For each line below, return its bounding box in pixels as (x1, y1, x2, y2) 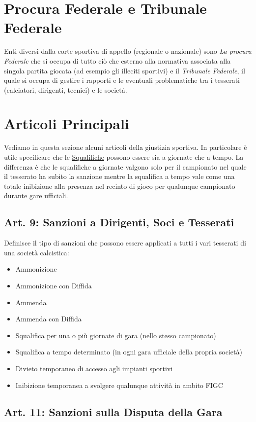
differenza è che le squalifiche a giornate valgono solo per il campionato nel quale (4, 161, 247, 172)
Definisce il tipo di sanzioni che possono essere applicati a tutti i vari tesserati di (4, 238, 246, 248)
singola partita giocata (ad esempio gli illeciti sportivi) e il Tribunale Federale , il (4, 65, 245, 75)
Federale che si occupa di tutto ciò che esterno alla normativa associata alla (4, 55, 231, 66)
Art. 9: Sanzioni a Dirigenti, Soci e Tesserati (4, 214, 234, 230)
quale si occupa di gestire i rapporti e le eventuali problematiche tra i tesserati (4, 75, 240, 85)
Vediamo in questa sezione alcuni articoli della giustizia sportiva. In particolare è (4, 142, 247, 152)
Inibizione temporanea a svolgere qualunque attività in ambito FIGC (15, 380, 223, 390)
